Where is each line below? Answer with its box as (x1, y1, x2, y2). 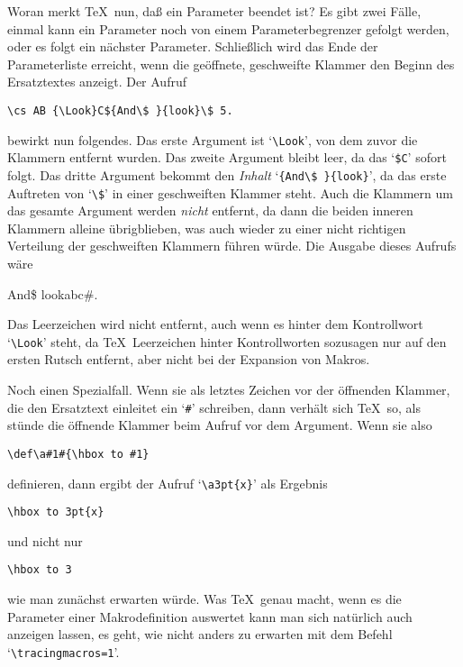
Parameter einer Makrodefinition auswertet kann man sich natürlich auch (7, 607, 413, 626)
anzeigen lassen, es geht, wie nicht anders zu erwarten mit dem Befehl (7, 625, 393, 644)
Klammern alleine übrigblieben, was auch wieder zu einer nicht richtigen (7, 218, 406, 237)
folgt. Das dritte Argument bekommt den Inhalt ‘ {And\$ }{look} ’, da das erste (7, 165, 447, 184)
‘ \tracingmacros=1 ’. (7, 642, 120, 661)
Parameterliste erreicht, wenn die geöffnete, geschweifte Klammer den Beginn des (7, 54, 455, 73)
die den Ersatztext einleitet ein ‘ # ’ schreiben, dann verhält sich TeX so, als (7, 397, 421, 416)
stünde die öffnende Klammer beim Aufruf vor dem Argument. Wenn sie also (7, 416, 432, 434)
